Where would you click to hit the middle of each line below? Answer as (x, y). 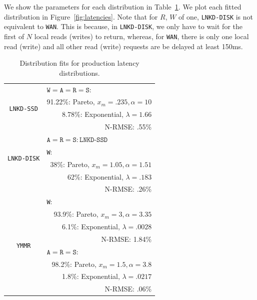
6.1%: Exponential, (91, 226)
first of (14, 36)
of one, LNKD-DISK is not (216, 16)
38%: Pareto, (70, 164)
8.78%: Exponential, (93, 114)
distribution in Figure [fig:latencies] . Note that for (81, 16)
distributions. (79, 72)
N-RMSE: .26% (128, 189)
